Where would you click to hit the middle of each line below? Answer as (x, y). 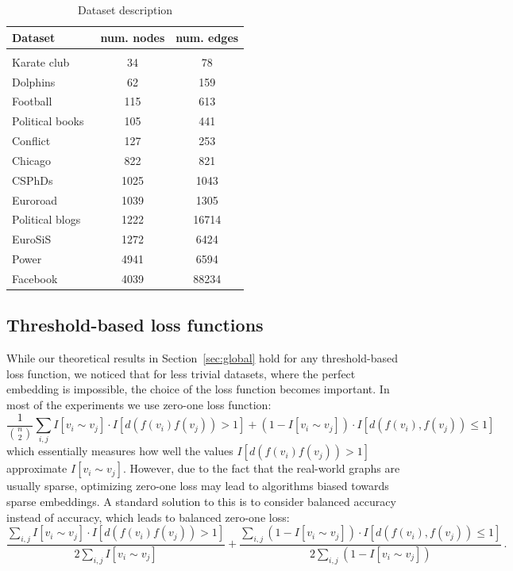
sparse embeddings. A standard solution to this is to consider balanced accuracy (201, 502)
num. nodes (133, 37)
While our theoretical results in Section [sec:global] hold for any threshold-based (202, 358)
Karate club (41, 61)
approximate (37, 468)
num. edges (207, 37)
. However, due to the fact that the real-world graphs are (261, 468)
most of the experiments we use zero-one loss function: (139, 405)
